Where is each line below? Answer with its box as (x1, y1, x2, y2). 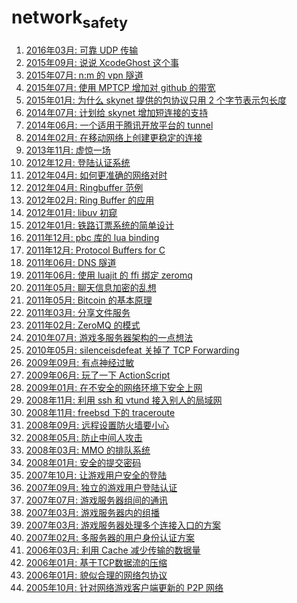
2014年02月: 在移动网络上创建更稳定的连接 (25, 131, 203, 143)
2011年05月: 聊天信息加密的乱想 (25, 281, 157, 293)
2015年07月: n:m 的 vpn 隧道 (25, 69, 144, 81)
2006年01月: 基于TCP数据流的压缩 (25, 556, 168, 568)
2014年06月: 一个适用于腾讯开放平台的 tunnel (25, 119, 214, 131)
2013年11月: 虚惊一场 (25, 144, 111, 156)
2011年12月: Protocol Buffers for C (25, 244, 166, 256)
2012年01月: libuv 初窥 (25, 206, 118, 218)
